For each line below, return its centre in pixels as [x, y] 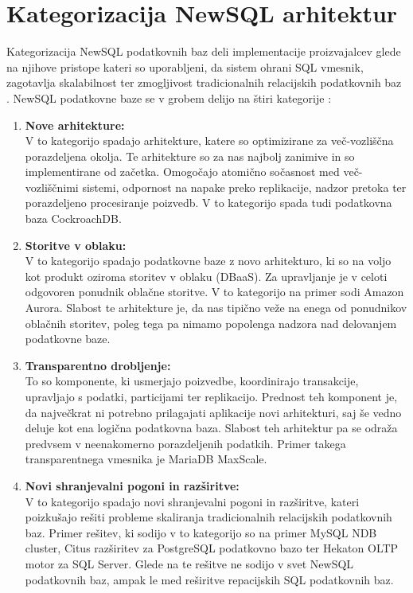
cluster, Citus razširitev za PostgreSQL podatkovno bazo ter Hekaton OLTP [212, 548]
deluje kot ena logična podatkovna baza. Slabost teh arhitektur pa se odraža [211, 428]
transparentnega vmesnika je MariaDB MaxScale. [146, 459]
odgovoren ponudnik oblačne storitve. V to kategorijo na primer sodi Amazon [214, 292]
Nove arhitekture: [75, 125]
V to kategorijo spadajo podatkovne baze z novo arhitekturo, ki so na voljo [208, 261]
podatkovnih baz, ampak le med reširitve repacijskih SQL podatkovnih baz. [209, 579]
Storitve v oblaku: [76, 245]
